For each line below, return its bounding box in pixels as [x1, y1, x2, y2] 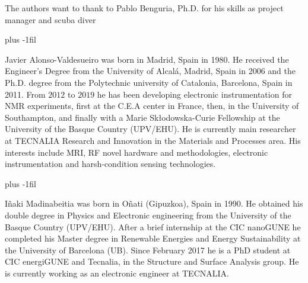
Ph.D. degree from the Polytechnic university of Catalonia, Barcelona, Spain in [5, 76, 293, 88]
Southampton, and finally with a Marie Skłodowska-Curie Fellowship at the [5, 111, 280, 123]
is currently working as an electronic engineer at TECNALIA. [5, 266, 229, 279]
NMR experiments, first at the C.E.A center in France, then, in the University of [5, 99, 299, 112]
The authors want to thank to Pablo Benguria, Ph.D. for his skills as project [5, 2, 284, 14]
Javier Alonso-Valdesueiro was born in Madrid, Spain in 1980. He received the [5, 53, 289, 65]
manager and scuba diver [5, 13, 96, 25]
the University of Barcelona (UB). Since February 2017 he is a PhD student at [5, 243, 291, 256]
